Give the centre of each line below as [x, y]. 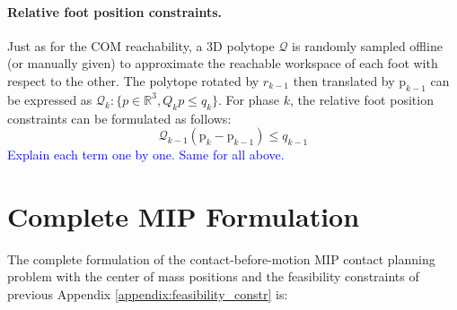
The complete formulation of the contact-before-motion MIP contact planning [221, 258]
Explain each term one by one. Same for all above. [146, 155]
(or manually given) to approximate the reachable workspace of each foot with [223, 63]
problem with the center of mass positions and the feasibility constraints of [213, 276]
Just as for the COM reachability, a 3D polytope [141, 45]
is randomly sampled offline [367, 45]
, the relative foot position [361, 99]
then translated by [344, 80]
